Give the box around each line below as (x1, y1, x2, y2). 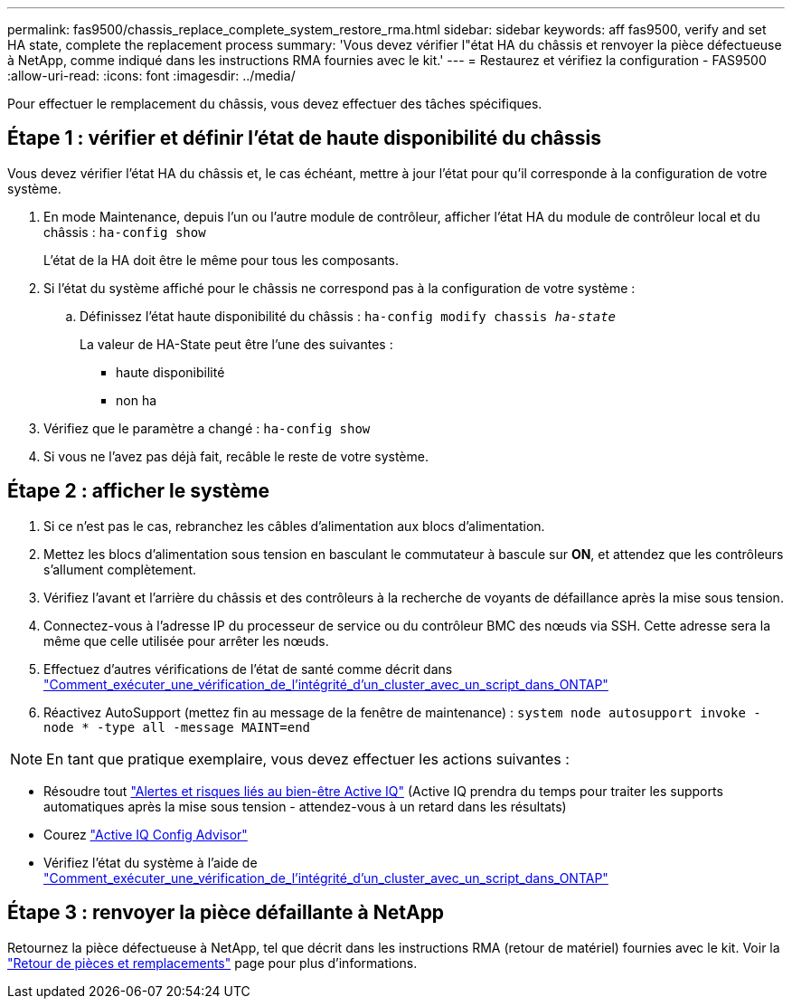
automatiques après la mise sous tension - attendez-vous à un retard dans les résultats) (43, 798, 567, 814)
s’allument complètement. (43, 561, 197, 577)
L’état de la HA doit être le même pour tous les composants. (43, 251, 400, 268)
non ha (116, 392, 157, 408)
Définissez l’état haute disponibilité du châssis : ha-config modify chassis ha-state (80, 308, 617, 324)
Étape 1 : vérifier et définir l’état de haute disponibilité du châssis (7, 127, 602, 150)
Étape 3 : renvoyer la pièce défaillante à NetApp (7, 901, 445, 925)
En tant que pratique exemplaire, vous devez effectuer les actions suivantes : (46, 749, 570, 768)
